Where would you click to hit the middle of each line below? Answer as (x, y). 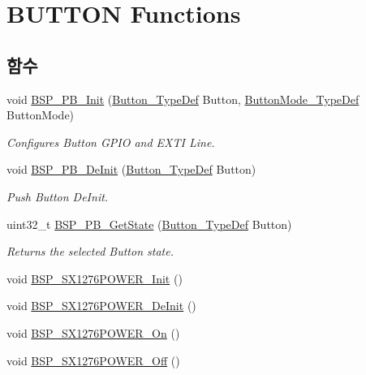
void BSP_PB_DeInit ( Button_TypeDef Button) (131, 169)
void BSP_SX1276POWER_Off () (93, 360)
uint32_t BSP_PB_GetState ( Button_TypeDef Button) (149, 224)
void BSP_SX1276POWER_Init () (95, 278)
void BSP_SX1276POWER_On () (93, 332)
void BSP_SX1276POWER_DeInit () (101, 306)
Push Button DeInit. (58, 196)
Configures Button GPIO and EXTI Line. (111, 142)
